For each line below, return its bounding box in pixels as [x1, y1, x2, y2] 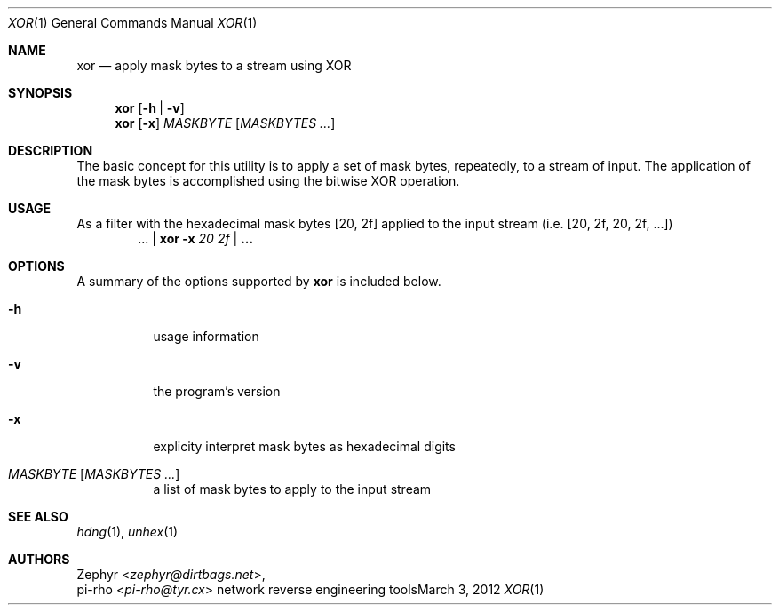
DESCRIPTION [8, 143, 93, 158]
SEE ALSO [8, 509, 68, 524]
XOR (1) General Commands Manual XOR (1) [8, 15, 258, 30]
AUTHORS [8, 552, 70, 567]
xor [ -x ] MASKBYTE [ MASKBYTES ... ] [115, 115, 336, 131]
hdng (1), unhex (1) [76, 524, 179, 539]
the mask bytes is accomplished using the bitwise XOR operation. [76, 173, 460, 188]
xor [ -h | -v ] [115, 100, 185, 115]
